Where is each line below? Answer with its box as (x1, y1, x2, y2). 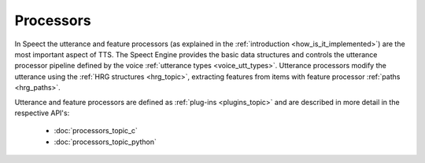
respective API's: (14, 108, 70, 118)
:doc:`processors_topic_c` (54, 126, 138, 136)
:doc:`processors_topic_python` (54, 137, 157, 147)
